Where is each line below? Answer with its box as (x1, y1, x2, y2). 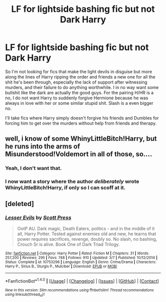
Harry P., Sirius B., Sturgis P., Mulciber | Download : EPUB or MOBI (5, 263, 117, 269)
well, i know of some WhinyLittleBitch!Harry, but (5, 134, 157, 143)
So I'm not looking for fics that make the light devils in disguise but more (5, 68, 152, 75)
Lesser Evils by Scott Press (5, 214, 72, 221)
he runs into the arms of (5, 142, 81, 151)
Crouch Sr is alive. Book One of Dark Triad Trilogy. (17, 241, 120, 247)
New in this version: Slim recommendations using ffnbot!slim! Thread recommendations (5, 288, 154, 293)
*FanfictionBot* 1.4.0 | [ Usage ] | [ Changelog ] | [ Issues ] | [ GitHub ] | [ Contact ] (5, 277, 159, 284)
